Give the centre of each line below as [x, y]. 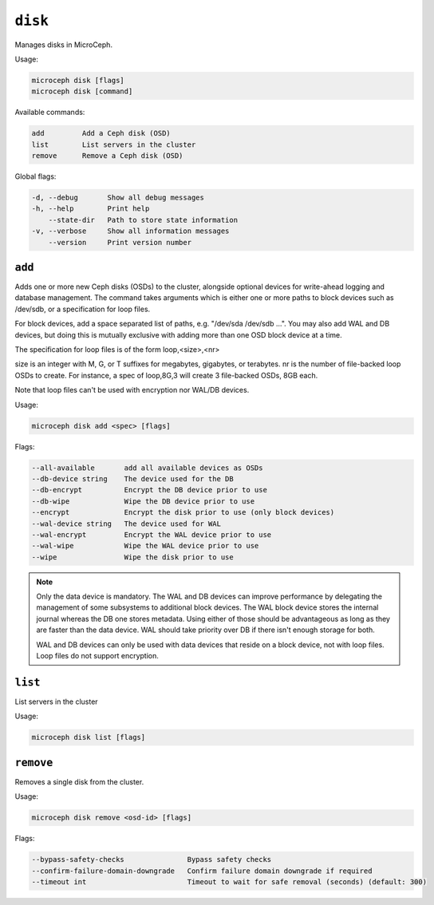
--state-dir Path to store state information [143, 220]
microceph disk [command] [82, 91]
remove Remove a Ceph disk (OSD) [107, 156]
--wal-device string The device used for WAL [126, 524]
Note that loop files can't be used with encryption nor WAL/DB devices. [132, 390]
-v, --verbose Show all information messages [130, 231]
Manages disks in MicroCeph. [64, 45]
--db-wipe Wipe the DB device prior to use [143, 501]
